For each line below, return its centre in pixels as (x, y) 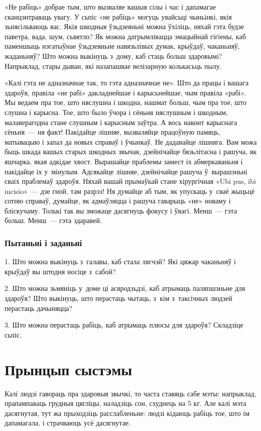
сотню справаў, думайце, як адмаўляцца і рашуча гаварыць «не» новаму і (118, 201)
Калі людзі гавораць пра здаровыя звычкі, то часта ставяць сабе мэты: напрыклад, (130, 393)
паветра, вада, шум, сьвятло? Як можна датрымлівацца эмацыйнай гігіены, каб (125, 36)
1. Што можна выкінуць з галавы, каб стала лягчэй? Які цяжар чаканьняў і (120, 261)
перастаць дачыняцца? (39, 308)
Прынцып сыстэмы (69, 369)
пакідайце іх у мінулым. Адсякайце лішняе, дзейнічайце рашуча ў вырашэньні (126, 171)
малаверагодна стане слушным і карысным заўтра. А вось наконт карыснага (121, 122)
